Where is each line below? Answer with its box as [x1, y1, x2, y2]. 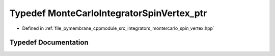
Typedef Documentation [9, 38, 89, 47]
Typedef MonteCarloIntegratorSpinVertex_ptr [9, 8, 207, 19]
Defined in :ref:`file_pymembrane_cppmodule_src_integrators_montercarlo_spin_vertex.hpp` [22, 25, 215, 31]
